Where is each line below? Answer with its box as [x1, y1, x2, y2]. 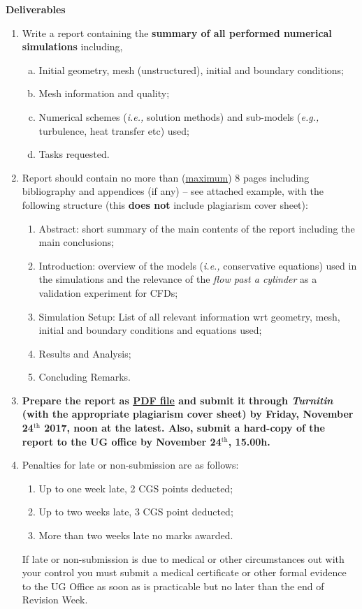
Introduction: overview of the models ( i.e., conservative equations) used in [38, 258, 357, 272]
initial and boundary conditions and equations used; [38, 323, 262, 337]
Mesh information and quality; [38, 86, 170, 101]
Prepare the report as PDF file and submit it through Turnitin [22, 392, 333, 407]
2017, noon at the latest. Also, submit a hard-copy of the [44, 420, 325, 435]
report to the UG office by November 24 [22, 434, 222, 448]
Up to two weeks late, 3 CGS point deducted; [38, 504, 233, 519]
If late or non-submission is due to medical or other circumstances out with [22, 551, 345, 566]
